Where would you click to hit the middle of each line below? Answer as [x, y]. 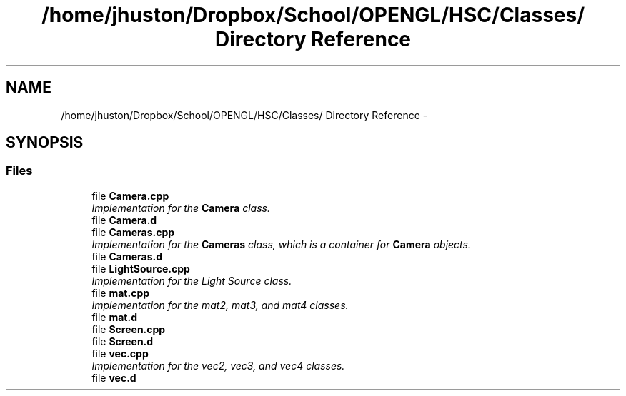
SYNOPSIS [45, 143]
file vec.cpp [120, 353]
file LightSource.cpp [141, 268]
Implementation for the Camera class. [181, 208]
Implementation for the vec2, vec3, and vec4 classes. [218, 365]
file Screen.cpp [129, 329]
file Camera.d [124, 220]
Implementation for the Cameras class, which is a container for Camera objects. [281, 244]
